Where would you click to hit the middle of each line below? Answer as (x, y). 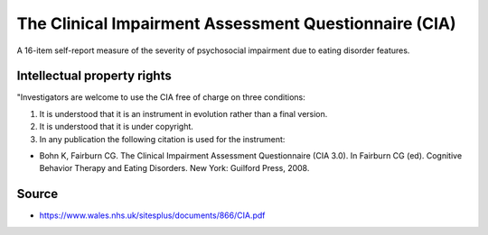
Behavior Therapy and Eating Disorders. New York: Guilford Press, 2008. (174, 168)
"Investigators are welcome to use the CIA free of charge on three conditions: (161, 97)
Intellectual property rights (94, 76)
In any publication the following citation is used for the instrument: (162, 139)
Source (38, 194)
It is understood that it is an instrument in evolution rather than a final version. (183, 113)
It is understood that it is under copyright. (117, 127)
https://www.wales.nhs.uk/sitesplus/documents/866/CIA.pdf (152, 215)
